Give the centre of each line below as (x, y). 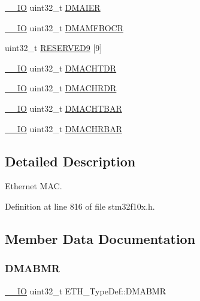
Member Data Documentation (100, 238)
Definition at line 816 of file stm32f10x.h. (80, 206)
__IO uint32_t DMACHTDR (61, 68)
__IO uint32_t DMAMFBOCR (64, 27)
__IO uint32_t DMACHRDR (61, 88)
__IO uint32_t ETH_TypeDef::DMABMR (85, 290)
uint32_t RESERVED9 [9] (54, 48)
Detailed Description (70, 161)
